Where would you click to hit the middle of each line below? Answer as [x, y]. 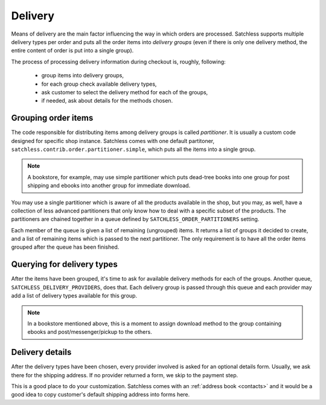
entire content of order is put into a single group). [72, 51]
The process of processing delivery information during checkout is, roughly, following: [118, 62]
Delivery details [41, 352]
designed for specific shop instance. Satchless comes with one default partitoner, [113, 141]
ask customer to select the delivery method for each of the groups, [125, 92]
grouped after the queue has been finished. [65, 247]
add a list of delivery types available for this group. [74, 296]
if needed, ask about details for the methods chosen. [107, 101]
